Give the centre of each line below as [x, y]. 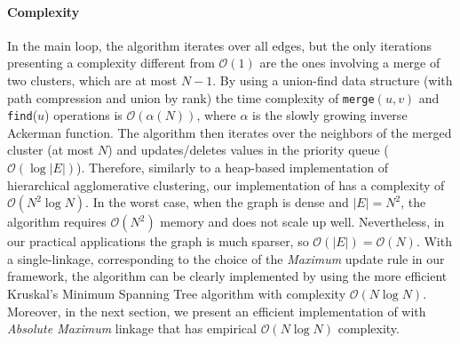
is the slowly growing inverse [330, 115]
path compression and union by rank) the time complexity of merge [191, 97]
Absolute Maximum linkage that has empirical [132, 328]
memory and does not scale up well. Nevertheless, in [302, 222]
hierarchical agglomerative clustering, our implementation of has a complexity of [226, 184]
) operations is [83, 115]
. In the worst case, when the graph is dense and [217, 202]
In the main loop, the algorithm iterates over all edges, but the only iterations [219, 45]
